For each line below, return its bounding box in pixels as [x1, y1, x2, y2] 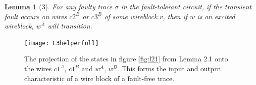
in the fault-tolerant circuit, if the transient [121, 1, 252, 11]
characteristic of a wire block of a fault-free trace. [24, 73, 174, 83]
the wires [24, 63, 52, 74]
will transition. [48, 21, 93, 31]
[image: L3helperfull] [24, 39, 99, 47]
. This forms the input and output [117, 63, 221, 74]
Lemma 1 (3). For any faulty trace [4, 1, 112, 11]
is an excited [197, 11, 235, 21]
